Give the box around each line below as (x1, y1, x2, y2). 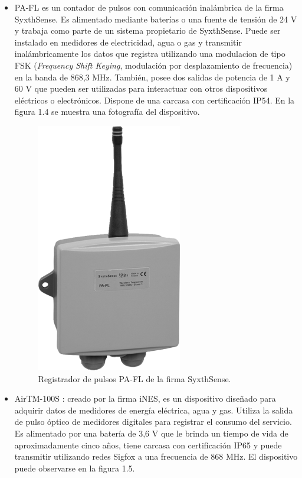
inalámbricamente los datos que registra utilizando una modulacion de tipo (14, 47, 285, 60)
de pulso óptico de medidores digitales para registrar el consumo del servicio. (14, 415, 292, 428)
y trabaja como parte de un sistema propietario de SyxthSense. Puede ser (14, 24, 281, 37)
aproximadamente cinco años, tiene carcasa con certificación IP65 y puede (14, 438, 282, 451)
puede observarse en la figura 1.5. (14, 461, 135, 474)
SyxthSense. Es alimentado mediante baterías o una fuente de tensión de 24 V (14, 12, 297, 25)
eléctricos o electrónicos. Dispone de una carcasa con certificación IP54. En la (14, 93, 295, 106)
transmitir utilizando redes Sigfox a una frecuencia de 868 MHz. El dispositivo (14, 450, 298, 463)
